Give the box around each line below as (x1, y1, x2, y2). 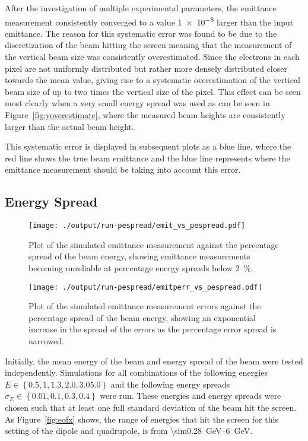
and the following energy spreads (110, 377, 230, 390)
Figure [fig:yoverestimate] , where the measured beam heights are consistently (5, 109, 285, 120)
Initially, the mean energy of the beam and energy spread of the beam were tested (5, 354, 303, 367)
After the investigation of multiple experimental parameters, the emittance (5, 2, 277, 14)
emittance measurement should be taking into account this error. (5, 163, 241, 176)
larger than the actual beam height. (5, 120, 134, 132)
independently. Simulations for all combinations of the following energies (5, 366, 268, 379)
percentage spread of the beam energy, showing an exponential (28, 311, 256, 323)
